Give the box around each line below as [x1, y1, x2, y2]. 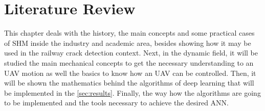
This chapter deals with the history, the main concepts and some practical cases [4, 27, 255, 38]
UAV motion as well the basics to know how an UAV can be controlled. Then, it [4, 67, 256, 78]
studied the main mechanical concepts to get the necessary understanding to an [4, 57, 254, 68]
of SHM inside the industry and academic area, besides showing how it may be [4, 37, 251, 48]
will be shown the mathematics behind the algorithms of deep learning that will [4, 77, 254, 88]
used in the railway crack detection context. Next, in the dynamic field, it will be [4, 47, 258, 58]
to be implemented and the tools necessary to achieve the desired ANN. [4, 97, 229, 108]
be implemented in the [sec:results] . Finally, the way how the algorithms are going [4, 87, 261, 98]
